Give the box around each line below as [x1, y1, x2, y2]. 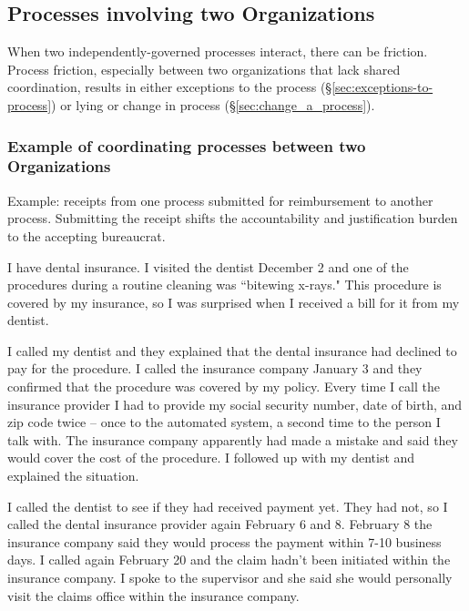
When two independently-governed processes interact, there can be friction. [7, 42, 428, 61]
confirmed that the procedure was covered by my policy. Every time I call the [7, 377, 440, 396]
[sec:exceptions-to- [331, 77, 433, 97]
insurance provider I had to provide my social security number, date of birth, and [7, 394, 463, 413]
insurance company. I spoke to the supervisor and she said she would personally [7, 568, 453, 586]
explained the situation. [7, 466, 139, 485]
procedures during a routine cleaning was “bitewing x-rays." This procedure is [7, 275, 442, 294]
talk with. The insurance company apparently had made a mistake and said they [7, 430, 458, 449]
